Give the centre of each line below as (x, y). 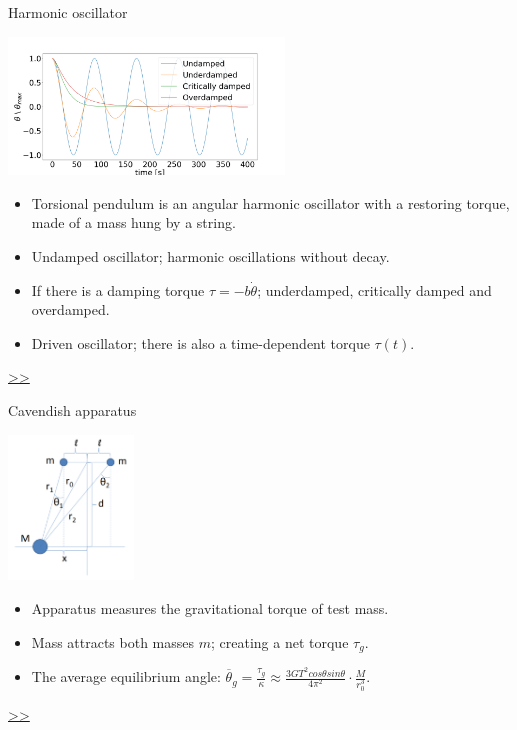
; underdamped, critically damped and (374, 289)
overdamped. (70, 309)
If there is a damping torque (118, 289)
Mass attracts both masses (113, 641)
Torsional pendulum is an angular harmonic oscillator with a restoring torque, (270, 202)
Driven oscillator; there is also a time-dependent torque (200, 342)
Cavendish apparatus (72, 409)
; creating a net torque (280, 641)
